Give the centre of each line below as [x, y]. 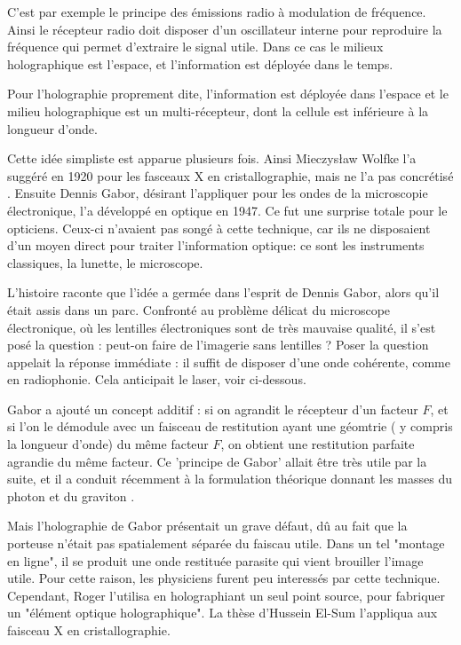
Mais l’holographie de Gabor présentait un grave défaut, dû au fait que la [207, 526]
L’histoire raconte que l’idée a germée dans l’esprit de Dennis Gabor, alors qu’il [223, 292]
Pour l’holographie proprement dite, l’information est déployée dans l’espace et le [228, 94]
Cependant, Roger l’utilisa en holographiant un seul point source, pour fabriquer [227, 595]
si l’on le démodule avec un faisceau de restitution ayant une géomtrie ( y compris [230, 426]
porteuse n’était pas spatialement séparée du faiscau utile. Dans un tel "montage [226, 543]
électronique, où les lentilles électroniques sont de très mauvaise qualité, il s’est [222, 327]
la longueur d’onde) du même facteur [108, 444]
